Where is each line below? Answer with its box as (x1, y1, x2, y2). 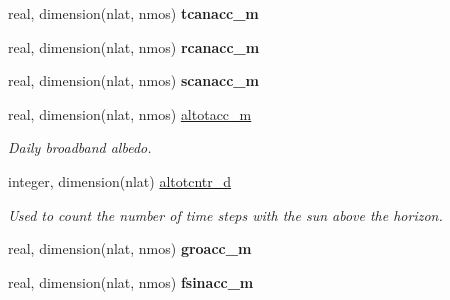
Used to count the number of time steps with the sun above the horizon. (8, 204, 443, 225)
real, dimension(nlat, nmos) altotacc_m (8, 103, 252, 124)
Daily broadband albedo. (8, 137, 152, 158)
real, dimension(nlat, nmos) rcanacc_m (8, 36, 260, 57)
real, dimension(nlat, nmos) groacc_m (8, 238, 252, 259)
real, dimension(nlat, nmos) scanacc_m (8, 70, 259, 91)
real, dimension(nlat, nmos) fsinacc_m (8, 271, 254, 292)
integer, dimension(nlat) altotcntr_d (8, 170, 232, 191)
